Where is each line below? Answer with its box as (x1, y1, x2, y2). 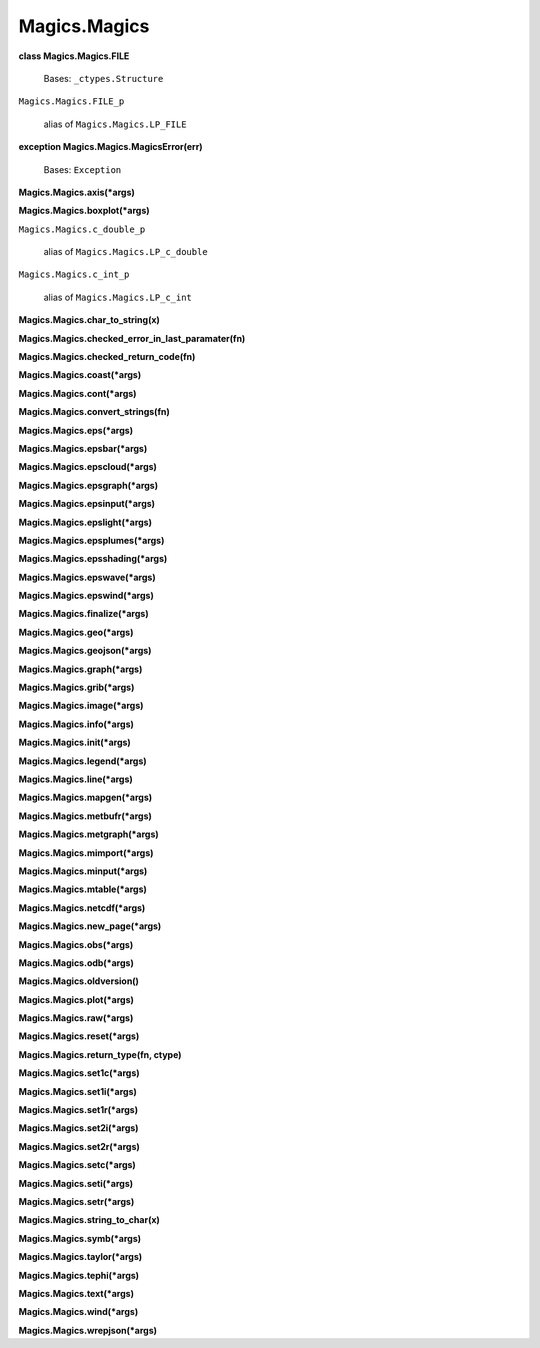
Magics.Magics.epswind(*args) (18, 590, 154, 602)
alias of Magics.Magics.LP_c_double (43, 246, 209, 258)
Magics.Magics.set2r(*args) (18, 1140, 140, 1152)
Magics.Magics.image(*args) (18, 700, 144, 712)
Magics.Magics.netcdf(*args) (18, 901, 146, 914)
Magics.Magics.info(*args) (18, 718, 135, 730)
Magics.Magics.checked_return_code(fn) (18, 351, 196, 363)
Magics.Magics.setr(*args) (18, 1195, 135, 1207)
